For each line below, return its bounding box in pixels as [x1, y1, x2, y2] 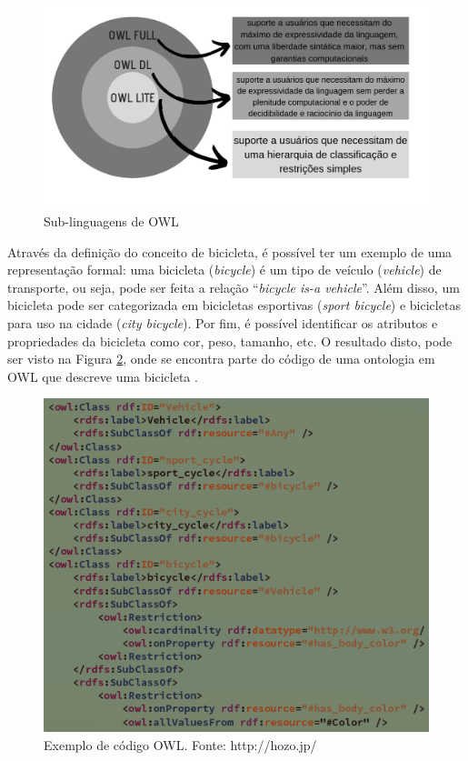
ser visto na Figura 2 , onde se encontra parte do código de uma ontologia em [7, 349, 435, 368]
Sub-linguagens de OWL [44, 212, 179, 231]
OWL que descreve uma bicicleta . [7, 366, 198, 386]
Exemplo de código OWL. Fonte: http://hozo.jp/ [44, 735, 317, 754]
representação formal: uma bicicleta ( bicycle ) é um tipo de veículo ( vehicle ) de [7, 260, 442, 279]
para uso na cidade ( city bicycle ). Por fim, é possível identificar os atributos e [7, 314, 438, 333]
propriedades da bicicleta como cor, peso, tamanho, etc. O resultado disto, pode [7, 331, 453, 350]
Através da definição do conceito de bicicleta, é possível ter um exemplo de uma [7, 242, 453, 261]
